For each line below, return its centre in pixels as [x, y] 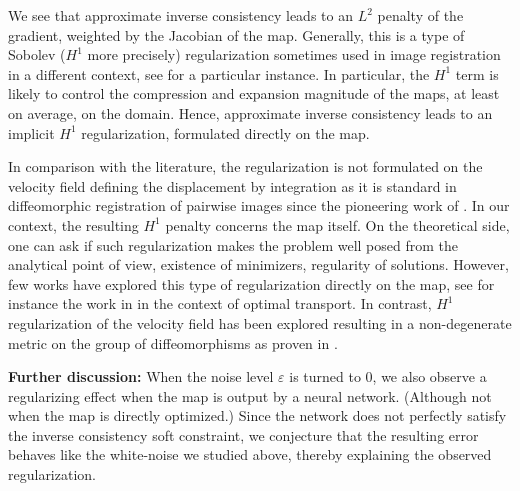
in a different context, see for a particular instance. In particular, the [219, 73]
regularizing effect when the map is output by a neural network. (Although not [250, 395]
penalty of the [420, 15]
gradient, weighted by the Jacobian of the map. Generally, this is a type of [236, 34]
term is [477, 73]
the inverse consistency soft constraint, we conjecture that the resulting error [243, 434]
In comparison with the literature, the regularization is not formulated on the [245, 166]
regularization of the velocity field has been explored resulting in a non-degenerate [260, 322]
